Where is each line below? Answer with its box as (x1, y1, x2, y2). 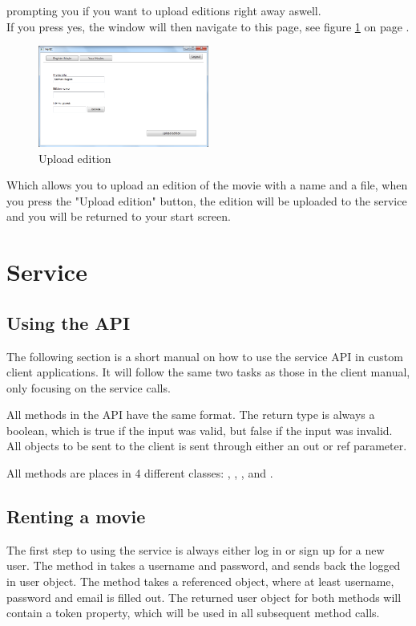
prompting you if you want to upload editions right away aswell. (6, 2, 321, 18)
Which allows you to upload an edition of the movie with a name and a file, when (6, 177, 408, 193)
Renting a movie (6, 504, 146, 529)
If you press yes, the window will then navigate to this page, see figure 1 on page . (6, 18, 410, 35)
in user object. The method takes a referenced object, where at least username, (6, 573, 394, 590)
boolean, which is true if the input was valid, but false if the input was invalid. (6, 421, 393, 438)
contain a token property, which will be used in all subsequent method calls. (6, 604, 380, 621)
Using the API (6, 310, 131, 335)
